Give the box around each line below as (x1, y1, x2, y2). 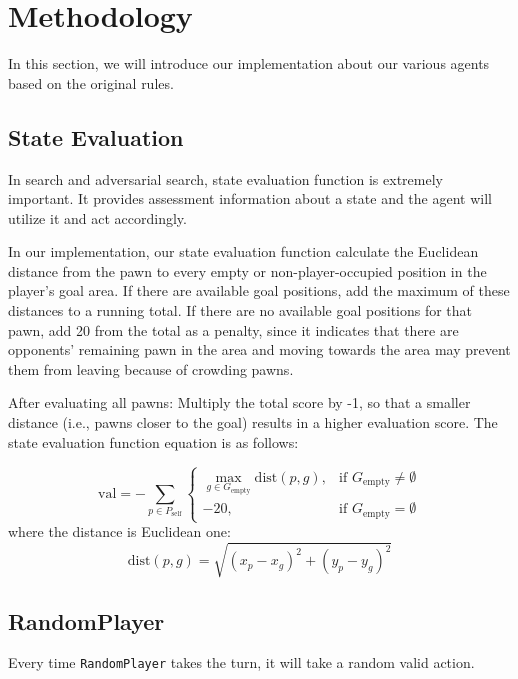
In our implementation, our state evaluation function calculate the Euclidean (8, 241, 479, 262)
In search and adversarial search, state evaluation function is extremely (8, 168, 443, 189)
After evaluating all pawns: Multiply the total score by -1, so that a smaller (8, 392, 471, 413)
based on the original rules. (8, 72, 174, 93)
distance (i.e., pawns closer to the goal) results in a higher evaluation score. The (8, 412, 498, 433)
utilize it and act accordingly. (8, 207, 187, 228)
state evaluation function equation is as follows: (8, 431, 299, 452)
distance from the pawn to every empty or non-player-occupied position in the (8, 260, 487, 281)
